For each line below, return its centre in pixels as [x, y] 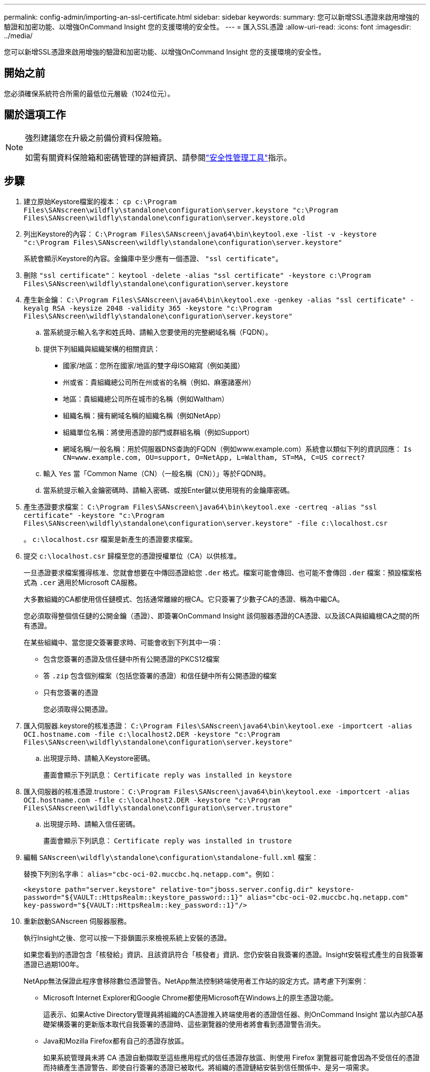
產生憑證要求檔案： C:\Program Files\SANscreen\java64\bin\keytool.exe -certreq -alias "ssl [200, 507]
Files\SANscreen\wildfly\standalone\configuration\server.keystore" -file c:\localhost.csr [206, 523]
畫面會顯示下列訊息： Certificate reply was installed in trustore [168, 840]
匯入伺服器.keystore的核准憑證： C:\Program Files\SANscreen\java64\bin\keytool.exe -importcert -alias [218, 725]
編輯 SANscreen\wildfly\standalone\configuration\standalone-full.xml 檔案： [171, 857]
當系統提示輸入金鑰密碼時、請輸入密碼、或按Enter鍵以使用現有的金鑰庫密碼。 [169, 490]
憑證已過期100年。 [54, 964]
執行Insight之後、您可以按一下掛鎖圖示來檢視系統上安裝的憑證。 [127, 938]
